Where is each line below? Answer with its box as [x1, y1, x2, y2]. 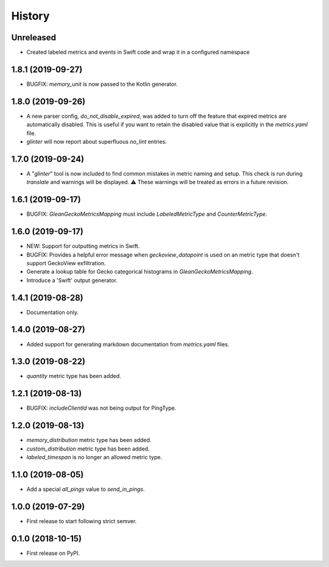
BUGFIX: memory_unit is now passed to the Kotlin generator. [26, 80, 178, 88]
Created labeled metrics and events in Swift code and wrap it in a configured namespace [26, 49, 250, 56]
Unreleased [11, 32, 57, 43]
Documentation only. [26, 308, 79, 316]
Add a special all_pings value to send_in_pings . [26, 485, 145, 493]
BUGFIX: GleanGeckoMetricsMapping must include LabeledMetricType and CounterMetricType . [26, 210, 267, 218]
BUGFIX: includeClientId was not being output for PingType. [26, 404, 177, 412]
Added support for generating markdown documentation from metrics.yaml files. [26, 340, 230, 348]
